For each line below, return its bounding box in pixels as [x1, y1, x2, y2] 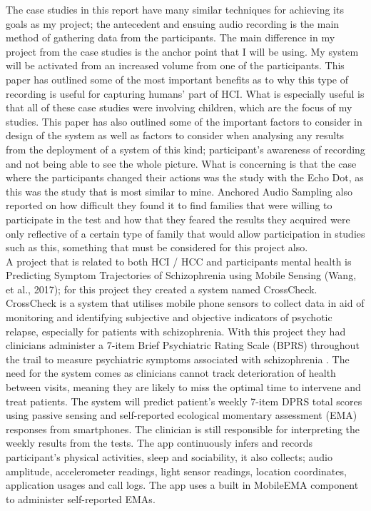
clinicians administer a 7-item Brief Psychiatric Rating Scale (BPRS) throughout [6, 338, 360, 353]
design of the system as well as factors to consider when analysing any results [6, 128, 345, 143]
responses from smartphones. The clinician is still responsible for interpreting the [6, 421, 360, 436]
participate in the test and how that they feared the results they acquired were [6, 211, 350, 226]
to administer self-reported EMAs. [6, 491, 156, 506]
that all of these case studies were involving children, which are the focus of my [6, 100, 352, 115]
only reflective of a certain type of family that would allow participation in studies [6, 226, 365, 241]
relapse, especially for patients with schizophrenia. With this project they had [6, 323, 346, 338]
